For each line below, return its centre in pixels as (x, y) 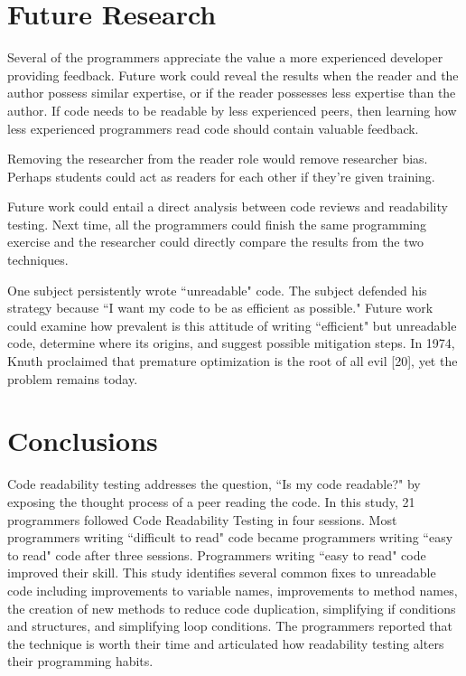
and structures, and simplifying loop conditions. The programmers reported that (230, 626)
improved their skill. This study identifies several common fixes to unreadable (222, 573)
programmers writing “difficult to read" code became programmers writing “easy (230, 537)
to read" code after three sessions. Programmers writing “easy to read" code (217, 554)
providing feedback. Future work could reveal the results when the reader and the (233, 75)
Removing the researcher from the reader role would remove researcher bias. (218, 159)
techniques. (38, 260)
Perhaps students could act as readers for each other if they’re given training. (221, 176)
